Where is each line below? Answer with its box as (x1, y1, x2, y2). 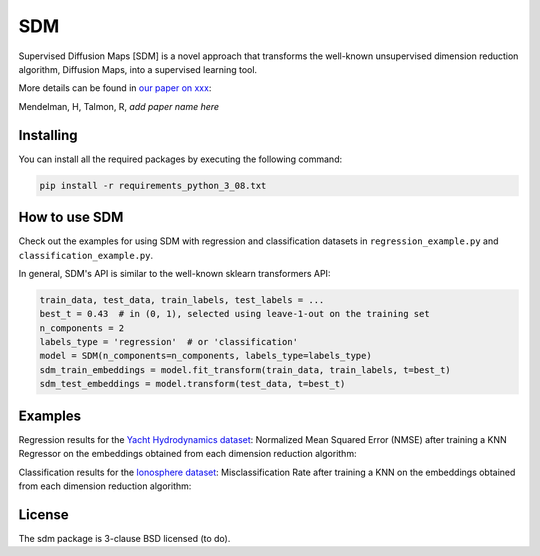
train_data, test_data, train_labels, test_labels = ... (39, 294, 325, 305)
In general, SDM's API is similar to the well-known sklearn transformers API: (18, 267, 331, 279)
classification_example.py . (18, 249, 154, 261)
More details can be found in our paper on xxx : (18, 82, 212, 94)
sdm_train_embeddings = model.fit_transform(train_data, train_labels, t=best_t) (39, 364, 452, 375)
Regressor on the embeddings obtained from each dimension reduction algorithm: (18, 448, 357, 460)
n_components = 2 (39, 322, 125, 334)
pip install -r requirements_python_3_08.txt (39, 180, 267, 191)
